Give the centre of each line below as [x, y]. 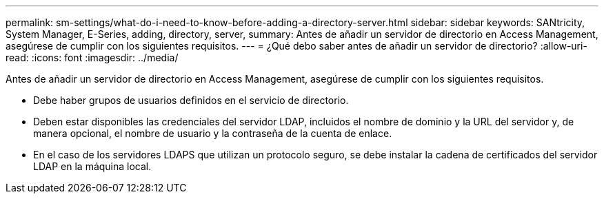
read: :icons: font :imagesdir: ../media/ [92, 57]
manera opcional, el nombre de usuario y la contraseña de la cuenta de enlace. [213, 133]
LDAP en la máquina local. [92, 166]
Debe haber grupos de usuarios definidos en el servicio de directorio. [191, 100]
